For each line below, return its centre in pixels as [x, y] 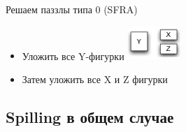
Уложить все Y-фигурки [73, 56]
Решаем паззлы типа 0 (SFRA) [72, 9]
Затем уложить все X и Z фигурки [95, 79]
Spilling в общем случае [90, 116]
